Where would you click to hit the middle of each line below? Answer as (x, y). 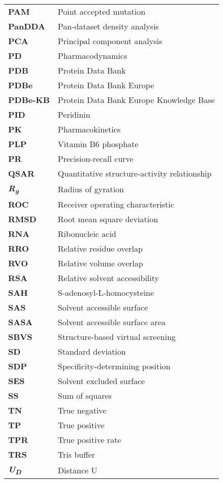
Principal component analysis (110, 41)
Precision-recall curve (95, 159)
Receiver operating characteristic (116, 204)
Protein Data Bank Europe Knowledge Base (136, 100)
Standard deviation (92, 352)
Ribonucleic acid (87, 234)
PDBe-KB (29, 100)
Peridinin (74, 114)
